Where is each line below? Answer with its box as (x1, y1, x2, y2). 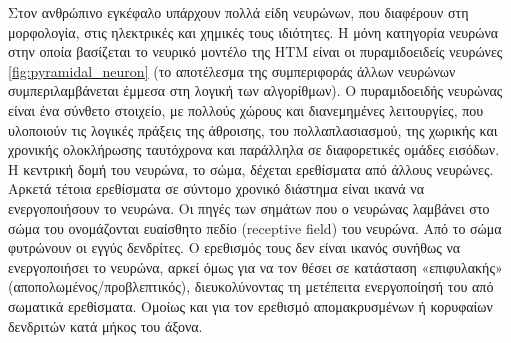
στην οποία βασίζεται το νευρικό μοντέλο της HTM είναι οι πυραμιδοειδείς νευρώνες (8, 41, 503, 62)
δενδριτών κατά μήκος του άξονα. (8, 315, 203, 336)
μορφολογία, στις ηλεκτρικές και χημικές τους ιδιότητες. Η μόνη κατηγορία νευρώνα (8, 21, 499, 42)
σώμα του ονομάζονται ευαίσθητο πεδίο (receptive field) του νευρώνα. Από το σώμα (8, 217, 502, 238)
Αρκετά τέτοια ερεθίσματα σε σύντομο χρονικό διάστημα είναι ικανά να (8, 178, 425, 199)
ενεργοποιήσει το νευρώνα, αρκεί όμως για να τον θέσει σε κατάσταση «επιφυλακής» (8, 256, 503, 277)
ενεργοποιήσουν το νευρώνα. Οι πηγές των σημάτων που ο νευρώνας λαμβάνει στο (8, 197, 490, 218)
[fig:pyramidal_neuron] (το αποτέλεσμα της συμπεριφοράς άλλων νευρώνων (8, 60, 456, 81)
